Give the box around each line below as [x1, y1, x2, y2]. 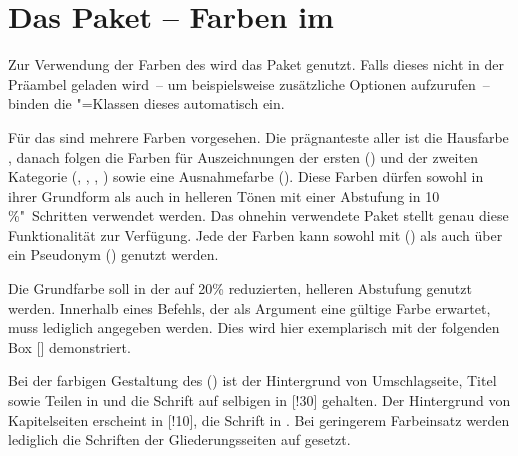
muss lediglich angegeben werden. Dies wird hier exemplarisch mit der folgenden [8, 317, 500, 338]
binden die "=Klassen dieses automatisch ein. [8, 93, 285, 114]
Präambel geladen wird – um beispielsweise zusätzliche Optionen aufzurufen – [8, 73, 490, 94]
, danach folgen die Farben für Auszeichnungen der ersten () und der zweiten [8, 146, 478, 167]
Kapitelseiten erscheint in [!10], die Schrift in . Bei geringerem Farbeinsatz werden [8, 409, 510, 430]
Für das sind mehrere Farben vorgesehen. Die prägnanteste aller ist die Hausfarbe [8, 126, 509, 147]
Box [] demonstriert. [8, 336, 131, 357]
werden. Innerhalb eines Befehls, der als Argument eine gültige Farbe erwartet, [8, 297, 491, 318]
